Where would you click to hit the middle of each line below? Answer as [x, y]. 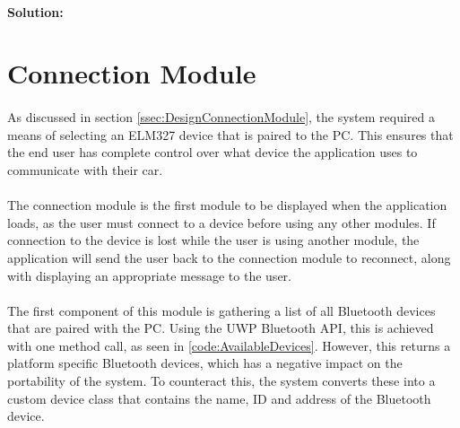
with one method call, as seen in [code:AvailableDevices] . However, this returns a [229, 345]
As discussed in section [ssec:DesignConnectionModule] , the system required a [221, 117]
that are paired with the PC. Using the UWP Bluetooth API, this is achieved [221, 328]
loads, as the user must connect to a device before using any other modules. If [221, 222]
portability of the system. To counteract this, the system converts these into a [221, 381]
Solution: [35, 11]
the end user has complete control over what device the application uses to [213, 152]
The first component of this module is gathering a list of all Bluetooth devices [221, 310]
